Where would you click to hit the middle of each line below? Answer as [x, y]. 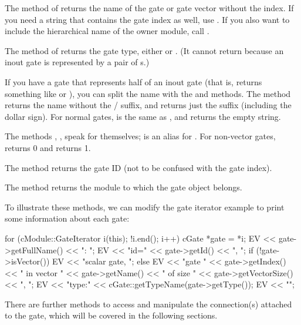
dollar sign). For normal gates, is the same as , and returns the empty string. [143, 116]
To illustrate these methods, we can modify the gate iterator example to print [145, 207]
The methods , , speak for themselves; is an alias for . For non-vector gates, [140, 136]
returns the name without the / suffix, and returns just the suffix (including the [148, 105]
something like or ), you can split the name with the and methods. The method [148, 93]
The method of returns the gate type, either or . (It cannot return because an [144, 50]
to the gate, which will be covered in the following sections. [111, 315]
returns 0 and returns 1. [48, 147]
